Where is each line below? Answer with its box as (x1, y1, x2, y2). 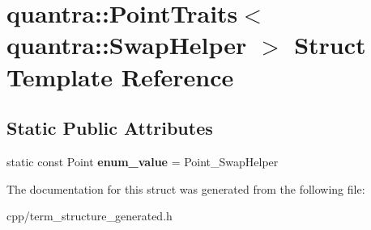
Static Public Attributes (6, 115, 213, 140)
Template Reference (6, 60, 234, 93)
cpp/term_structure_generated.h (6, 207, 173, 224)
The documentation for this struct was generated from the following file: (6, 180, 365, 197)
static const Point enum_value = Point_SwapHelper (6, 153, 279, 169)
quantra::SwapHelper (6, 28, 247, 61)
